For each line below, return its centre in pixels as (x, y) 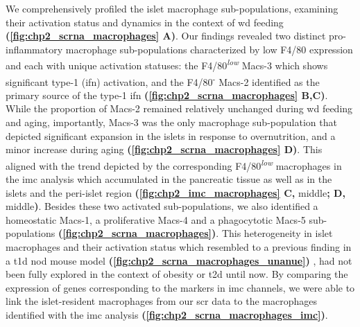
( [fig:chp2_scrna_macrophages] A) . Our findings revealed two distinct (166, 36)
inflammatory (34, 49)
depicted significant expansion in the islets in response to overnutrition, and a (171, 135)
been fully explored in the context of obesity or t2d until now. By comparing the (177, 274)
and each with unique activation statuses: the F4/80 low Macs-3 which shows (167, 64)
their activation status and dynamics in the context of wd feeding (145, 22)
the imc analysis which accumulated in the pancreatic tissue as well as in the (169, 179)
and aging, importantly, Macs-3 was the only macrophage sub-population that (171, 122)
